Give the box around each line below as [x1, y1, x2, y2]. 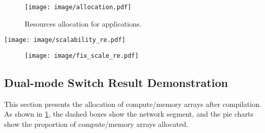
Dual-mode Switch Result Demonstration [4, 74, 228, 90]
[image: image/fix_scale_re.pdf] [25, 52, 139, 59]
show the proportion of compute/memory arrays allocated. [4, 118, 188, 129]
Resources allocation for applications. [25, 18, 142, 29]
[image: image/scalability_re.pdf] [4, 36, 126, 44]
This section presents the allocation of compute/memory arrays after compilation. [4, 98, 262, 109]
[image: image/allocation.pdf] [25, 4, 131, 11]
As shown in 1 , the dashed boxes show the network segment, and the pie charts [4, 108, 254, 119]
